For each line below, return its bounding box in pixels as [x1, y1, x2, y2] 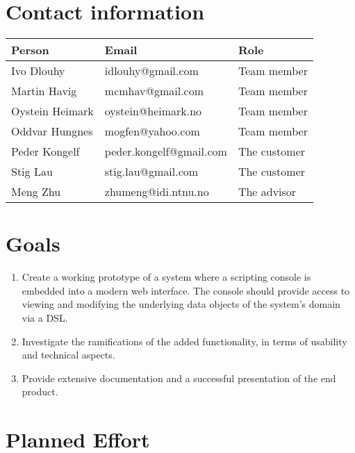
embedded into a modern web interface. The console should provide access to [22, 283, 350, 297]
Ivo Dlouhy [11, 63, 65, 79]
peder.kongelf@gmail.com [104, 143, 227, 160]
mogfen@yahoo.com [104, 123, 200, 140]
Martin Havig [11, 83, 77, 99]
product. [22, 384, 58, 399]
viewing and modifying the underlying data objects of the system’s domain [22, 297, 340, 311]
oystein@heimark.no [104, 103, 202, 120]
